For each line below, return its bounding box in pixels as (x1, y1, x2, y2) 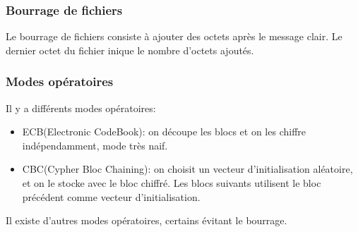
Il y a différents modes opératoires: (6, 100, 156, 115)
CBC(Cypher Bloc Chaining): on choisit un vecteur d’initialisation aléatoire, (22, 161, 353, 176)
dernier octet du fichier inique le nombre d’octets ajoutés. (6, 42, 254, 57)
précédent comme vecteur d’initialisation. (22, 189, 201, 204)
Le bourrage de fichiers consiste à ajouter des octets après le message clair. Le (6, 29, 342, 44)
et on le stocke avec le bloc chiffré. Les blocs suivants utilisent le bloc (22, 176, 321, 190)
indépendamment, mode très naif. (22, 138, 168, 152)
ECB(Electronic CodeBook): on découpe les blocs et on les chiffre (22, 124, 306, 139)
